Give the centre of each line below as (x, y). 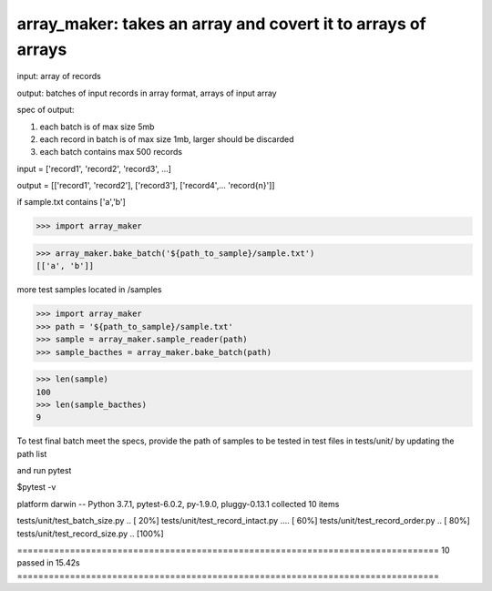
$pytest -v (36, 487)
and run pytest (44, 471)
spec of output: (46, 110)
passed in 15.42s (49, 563)
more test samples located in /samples (89, 290)
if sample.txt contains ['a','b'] (72, 202)
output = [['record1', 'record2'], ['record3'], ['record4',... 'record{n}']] (146, 186)
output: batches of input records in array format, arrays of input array (147, 93)
